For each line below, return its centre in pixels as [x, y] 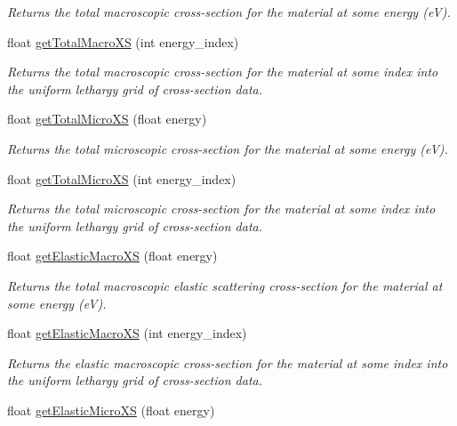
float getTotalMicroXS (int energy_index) [122, 178]
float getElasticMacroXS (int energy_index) [127, 333]
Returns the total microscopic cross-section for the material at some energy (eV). [228, 148]
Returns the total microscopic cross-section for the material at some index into [221, 209]
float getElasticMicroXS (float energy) [111, 410]
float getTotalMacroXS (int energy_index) [123, 41]
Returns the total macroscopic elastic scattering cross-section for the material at [225, 285]
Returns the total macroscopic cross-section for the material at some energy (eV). [229, 12]
